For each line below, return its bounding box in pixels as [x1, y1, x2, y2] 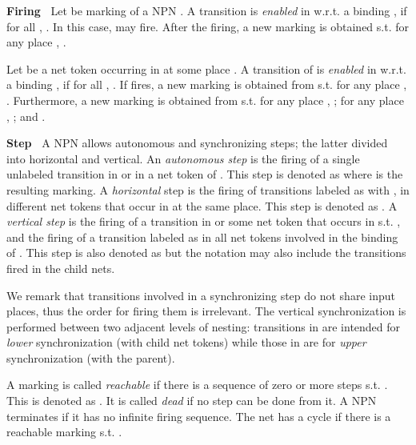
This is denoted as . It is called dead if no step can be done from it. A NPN [6, 392, 377, 409]
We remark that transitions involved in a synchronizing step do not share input [6, 287, 395, 303]
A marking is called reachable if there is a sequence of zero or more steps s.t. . [6, 376, 388, 393]
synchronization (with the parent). [6, 349, 175, 366]
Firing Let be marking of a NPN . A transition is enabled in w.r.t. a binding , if [6, 2, 407, 18]
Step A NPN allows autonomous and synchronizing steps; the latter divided [6, 134, 388, 151]
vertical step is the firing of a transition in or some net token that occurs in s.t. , [6, 213, 401, 230]
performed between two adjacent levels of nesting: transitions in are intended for [6, 318, 401, 335]
